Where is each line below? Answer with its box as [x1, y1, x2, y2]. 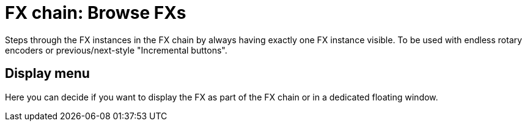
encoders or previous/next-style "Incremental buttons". [5, 44, 227, 55]
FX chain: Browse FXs [5, 2, 186, 23]
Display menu [5, 66, 90, 82]
